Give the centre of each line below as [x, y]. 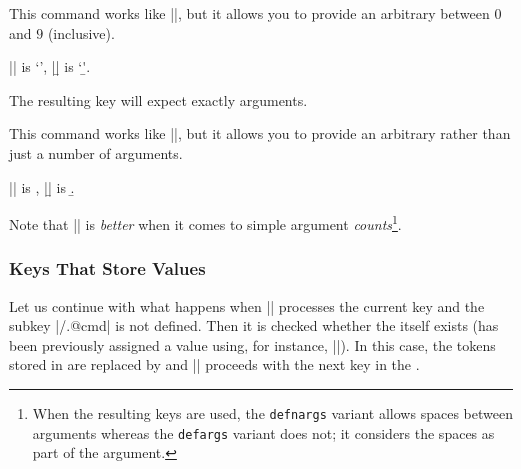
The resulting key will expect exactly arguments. [158, 99]
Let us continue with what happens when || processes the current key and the [247, 305]
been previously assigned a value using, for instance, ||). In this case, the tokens [252, 344]
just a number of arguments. [96, 152]
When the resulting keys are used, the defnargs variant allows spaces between [272, 413]
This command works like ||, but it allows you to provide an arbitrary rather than [260, 133]
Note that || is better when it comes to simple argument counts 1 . [205, 222]
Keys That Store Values [107, 268]
